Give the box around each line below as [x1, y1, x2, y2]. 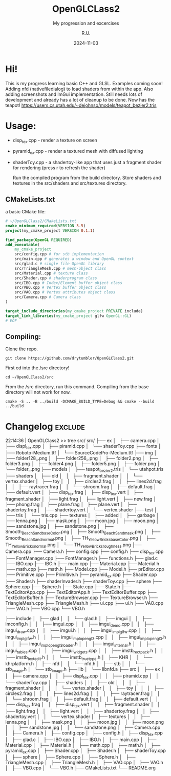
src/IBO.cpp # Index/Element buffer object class [14, 280, 123, 285]
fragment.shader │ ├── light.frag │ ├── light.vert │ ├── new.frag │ [5, 495, 157, 502]
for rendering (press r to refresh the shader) [12, 165, 106, 171]
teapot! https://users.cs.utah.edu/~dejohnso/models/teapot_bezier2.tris [5, 102, 157, 108]
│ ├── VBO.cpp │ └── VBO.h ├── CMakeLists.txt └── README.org [5, 765, 156, 771]
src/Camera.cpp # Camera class [14, 294, 81, 300]
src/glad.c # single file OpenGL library [14, 261, 104, 267]
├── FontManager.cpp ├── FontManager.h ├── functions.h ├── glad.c [5, 555, 158, 561]
